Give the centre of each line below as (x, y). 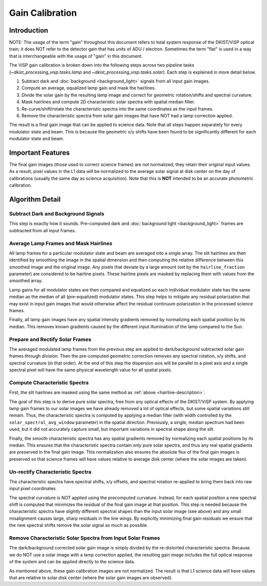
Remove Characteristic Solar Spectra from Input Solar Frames (85, 538)
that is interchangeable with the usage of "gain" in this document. (76, 56)
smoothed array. (26, 281)
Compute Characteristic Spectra (49, 382)
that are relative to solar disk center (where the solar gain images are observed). (91, 578)
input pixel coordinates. (33, 489)
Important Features (40, 152)
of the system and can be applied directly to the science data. (72, 562)
